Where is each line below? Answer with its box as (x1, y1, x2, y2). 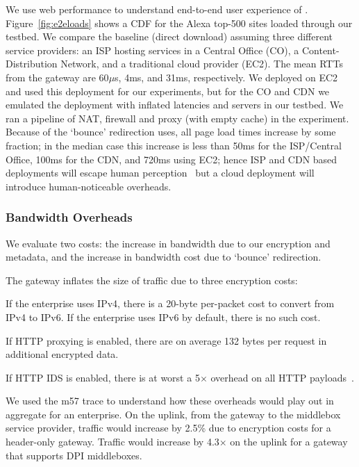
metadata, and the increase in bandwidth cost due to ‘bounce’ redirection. (6, 249, 322, 264)
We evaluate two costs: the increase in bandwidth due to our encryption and (6, 236, 331, 250)
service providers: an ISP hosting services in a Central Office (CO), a (6, 42, 299, 57)
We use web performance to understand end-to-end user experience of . (6, 2, 308, 16)
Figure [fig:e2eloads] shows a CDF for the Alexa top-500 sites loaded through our (6, 15, 353, 30)
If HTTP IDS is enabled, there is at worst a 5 (6, 370, 200, 384)
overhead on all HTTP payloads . (210, 370, 354, 384)
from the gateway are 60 (6, 69, 109, 84)
